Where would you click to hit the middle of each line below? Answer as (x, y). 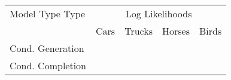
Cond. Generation (47, 48)
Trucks (139, 31)
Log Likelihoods (159, 13)
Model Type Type (48, 13)
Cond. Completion (48, 65)
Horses (176, 31)
